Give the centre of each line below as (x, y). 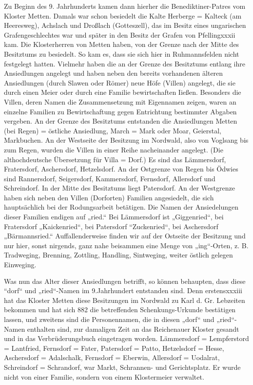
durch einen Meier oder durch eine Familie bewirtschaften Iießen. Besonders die (123, 92)
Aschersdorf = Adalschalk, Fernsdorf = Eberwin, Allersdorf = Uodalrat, (112, 357)
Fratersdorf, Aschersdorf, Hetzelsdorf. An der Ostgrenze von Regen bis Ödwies (121, 169)
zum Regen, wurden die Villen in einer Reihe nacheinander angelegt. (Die (114, 149)
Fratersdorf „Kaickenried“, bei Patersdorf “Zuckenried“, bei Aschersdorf (111, 226)
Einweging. (20, 265)
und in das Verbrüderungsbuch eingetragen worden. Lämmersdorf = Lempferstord (126, 338)
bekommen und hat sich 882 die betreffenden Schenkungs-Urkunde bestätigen (120, 310)
